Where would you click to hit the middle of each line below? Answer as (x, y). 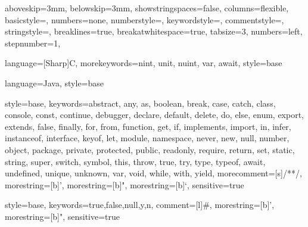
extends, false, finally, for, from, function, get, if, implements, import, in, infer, (148, 126)
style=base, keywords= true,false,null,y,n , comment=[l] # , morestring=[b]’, (140, 205)
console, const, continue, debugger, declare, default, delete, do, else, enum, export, (155, 115)
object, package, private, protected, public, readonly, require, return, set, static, (150, 149)
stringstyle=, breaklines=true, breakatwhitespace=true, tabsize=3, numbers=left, (154, 31)
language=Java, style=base (55, 83)
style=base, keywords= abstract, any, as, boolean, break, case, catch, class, (140, 103)
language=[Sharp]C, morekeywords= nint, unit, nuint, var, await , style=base (144, 63)
